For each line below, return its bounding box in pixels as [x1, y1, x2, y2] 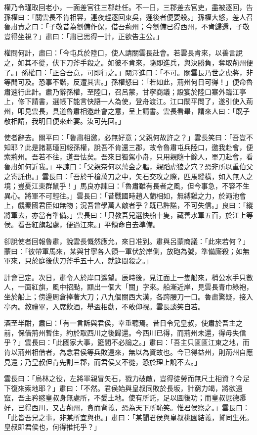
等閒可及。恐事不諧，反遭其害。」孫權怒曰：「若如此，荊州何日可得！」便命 [4, 77, 246, 87]
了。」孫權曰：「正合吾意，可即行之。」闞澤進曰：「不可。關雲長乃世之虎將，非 [4, 67, 253, 77]
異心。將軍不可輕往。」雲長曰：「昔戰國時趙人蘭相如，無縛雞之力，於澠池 [4, 190, 239, 200]
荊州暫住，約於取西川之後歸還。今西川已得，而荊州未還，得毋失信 [31, 327, 246, 338]
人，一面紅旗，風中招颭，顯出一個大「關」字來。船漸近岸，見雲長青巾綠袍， [4, 282, 253, 292]
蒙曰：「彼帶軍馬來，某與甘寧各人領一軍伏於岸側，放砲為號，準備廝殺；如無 [4, 245, 250, 256]
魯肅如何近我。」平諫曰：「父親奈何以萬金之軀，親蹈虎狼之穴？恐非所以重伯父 [4, 161, 253, 171]
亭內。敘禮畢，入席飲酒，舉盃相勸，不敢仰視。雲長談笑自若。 [4, 301, 205, 311]
